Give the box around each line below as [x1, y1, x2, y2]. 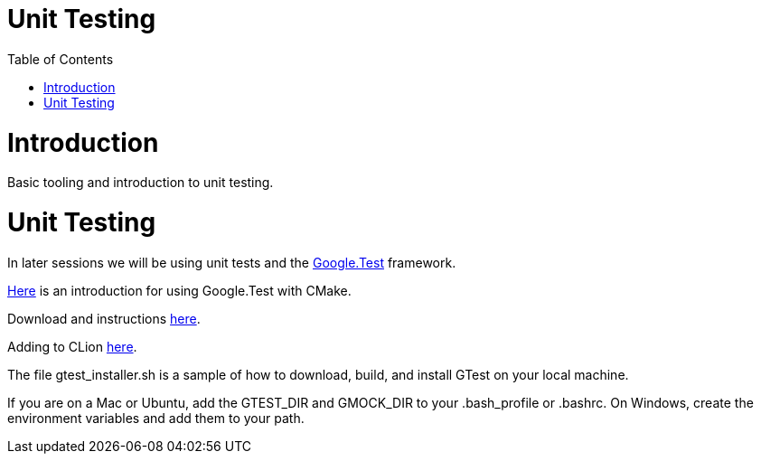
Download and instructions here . [7, 310, 201, 326]
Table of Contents [7, 51, 114, 67]
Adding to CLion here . [7, 338, 137, 354]
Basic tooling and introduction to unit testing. [7, 174, 274, 191]
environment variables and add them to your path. [7, 409, 305, 426]
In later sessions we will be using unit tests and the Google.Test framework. [7, 254, 456, 270]
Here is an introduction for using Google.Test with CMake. [7, 282, 352, 298]
